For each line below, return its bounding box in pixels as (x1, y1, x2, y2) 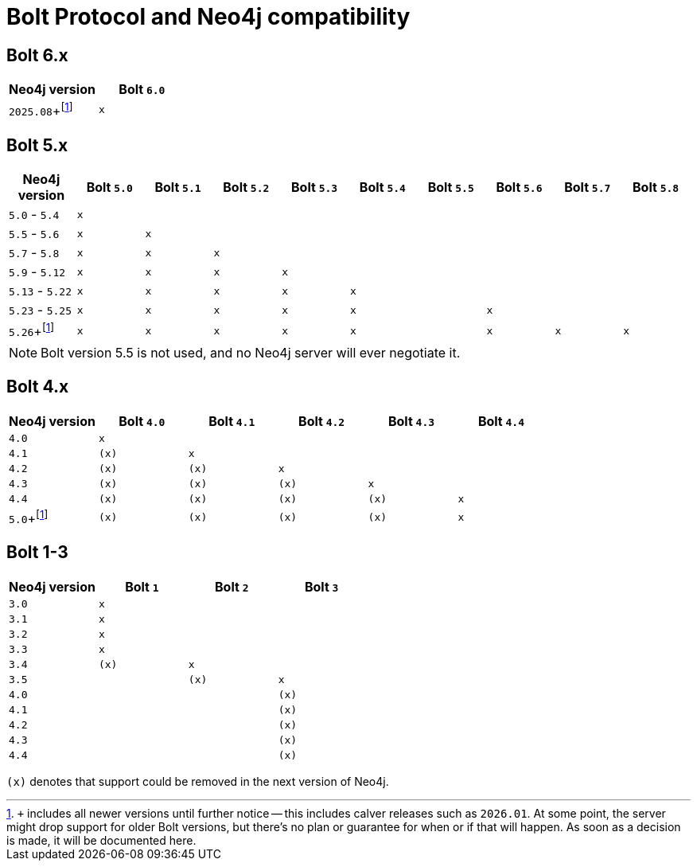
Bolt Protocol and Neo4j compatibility (6, 3, 411, 30)
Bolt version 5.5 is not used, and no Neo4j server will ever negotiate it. (41, 344, 461, 361)
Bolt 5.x (6, 135, 68, 155)
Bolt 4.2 (298, 412, 345, 429)
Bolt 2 (215, 578, 249, 595)
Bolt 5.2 (223, 179, 270, 196)
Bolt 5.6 (496, 179, 543, 196)
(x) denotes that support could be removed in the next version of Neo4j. (6, 774, 389, 788)
